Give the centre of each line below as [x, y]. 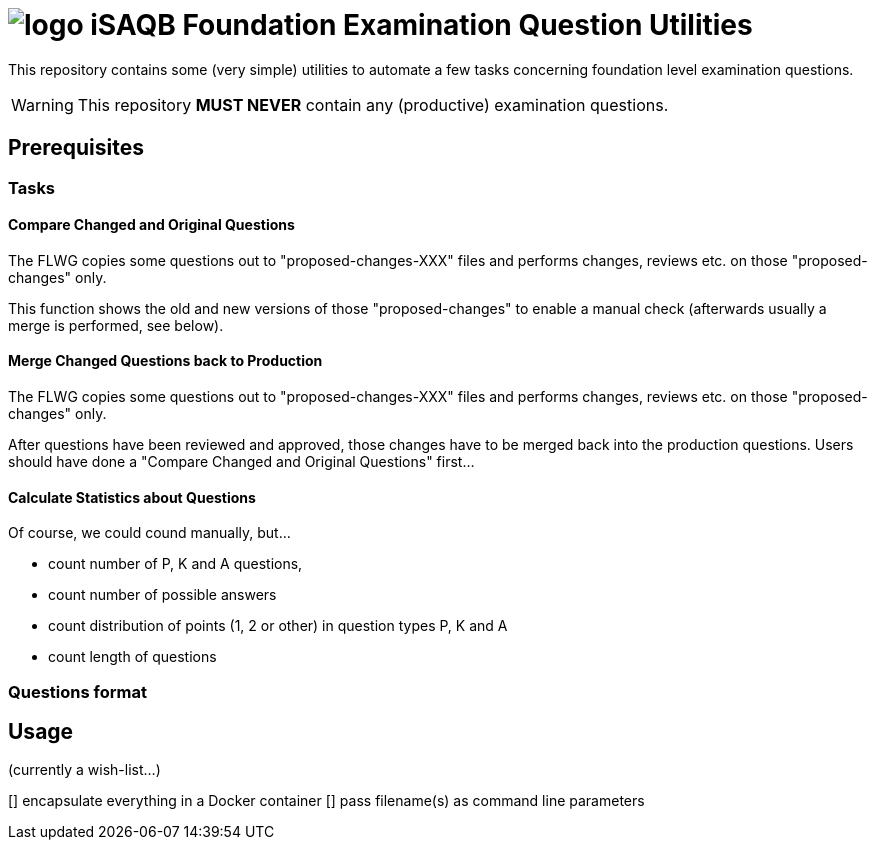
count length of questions [132, 657]
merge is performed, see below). [116, 325]
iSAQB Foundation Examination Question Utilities [421, 25]
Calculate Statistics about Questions [132, 497]
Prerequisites [76, 148]
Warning [42, 104]
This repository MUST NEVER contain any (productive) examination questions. [373, 104]
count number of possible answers [162, 595]
